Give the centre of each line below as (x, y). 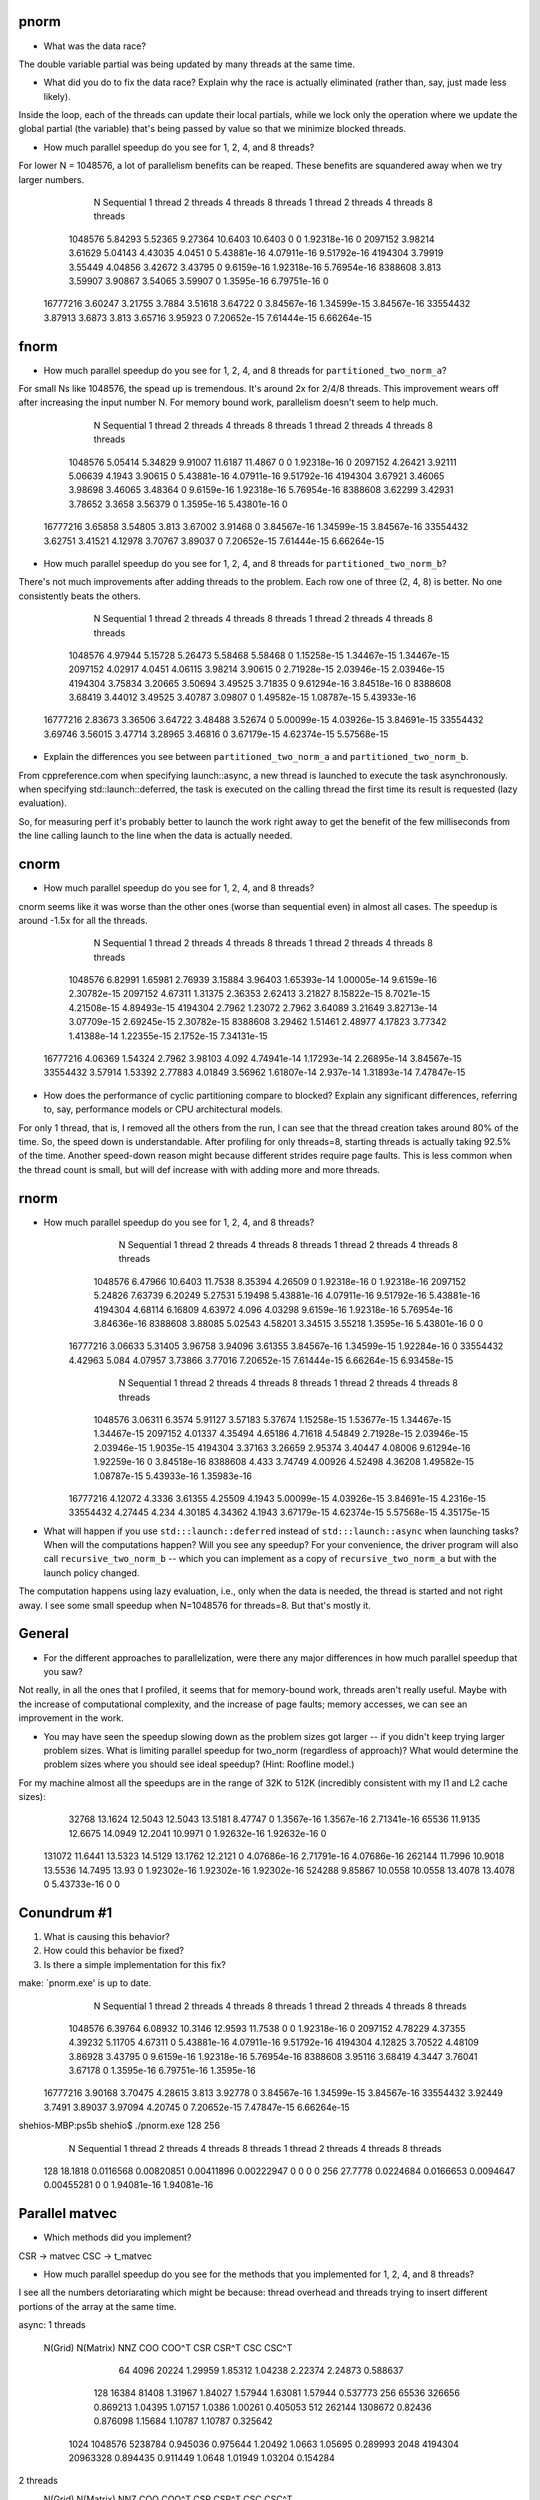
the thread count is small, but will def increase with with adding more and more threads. (199, 1169)
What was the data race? (95, 46)
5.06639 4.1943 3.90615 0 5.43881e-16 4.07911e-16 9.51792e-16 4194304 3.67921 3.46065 (256, 476)
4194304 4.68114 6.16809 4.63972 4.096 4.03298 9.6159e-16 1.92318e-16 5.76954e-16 (273, 1309)
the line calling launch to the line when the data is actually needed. (155, 836)
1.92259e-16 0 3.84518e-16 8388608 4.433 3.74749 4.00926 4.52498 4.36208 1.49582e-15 (284, 1462)
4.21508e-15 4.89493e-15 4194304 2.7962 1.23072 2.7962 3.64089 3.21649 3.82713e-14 (253, 1007)
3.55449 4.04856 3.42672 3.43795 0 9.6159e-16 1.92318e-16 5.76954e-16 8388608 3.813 (255, 267)
